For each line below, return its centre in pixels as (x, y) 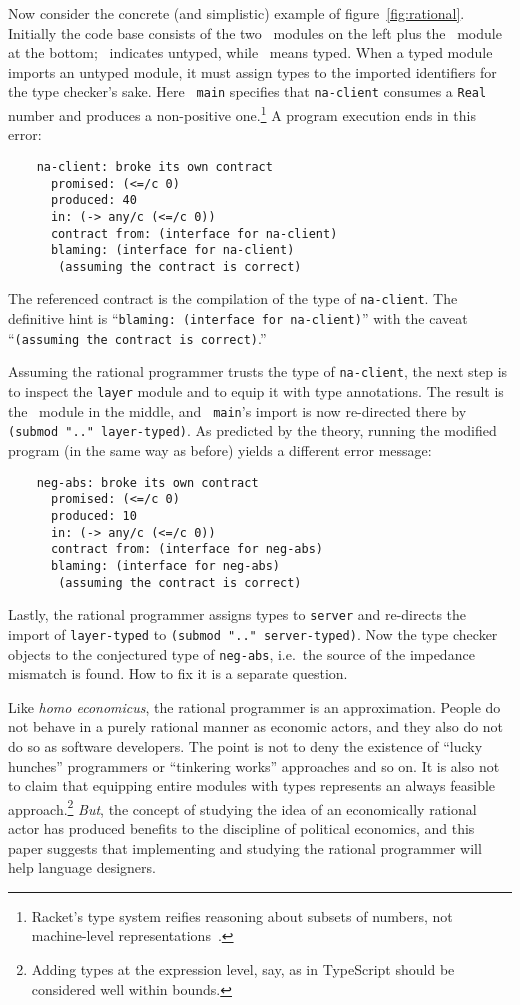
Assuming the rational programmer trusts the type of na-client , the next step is (258, 371)
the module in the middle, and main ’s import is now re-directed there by (237, 410)
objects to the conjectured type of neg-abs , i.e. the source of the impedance (241, 653)
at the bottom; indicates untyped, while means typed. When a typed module (250, 52)
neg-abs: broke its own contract (147, 482)
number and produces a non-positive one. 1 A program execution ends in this (242, 113)
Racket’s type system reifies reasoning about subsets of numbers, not (242, 915)
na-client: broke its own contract (154, 166)
